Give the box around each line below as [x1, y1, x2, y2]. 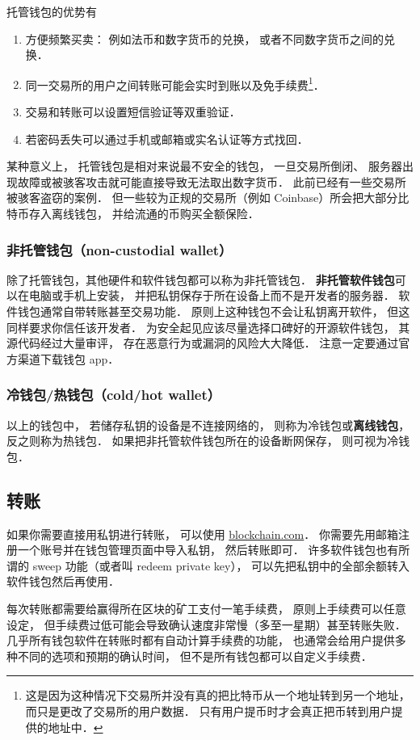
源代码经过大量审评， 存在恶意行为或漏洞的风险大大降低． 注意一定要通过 [6, 334, 399, 351]
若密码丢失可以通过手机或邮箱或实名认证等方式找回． [25, 130, 309, 147]
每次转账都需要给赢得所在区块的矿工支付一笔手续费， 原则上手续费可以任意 [6, 599, 406, 616]
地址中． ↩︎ [48, 718, 103, 735]
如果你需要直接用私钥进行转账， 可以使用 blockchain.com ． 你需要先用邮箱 [6, 525, 398, 542]
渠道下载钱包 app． [17, 350, 120, 367]
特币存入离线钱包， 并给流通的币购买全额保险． [6, 205, 259, 221]
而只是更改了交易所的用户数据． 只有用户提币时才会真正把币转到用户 [25, 702, 392, 719]
